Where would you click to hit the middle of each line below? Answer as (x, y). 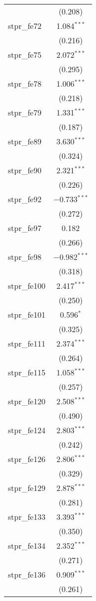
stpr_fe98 (25, 257)
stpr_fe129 (27, 488)
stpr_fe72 (25, 26)
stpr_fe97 (25, 228)
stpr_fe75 (25, 55)
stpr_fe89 (25, 141)
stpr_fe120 (27, 401)
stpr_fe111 (27, 343)
